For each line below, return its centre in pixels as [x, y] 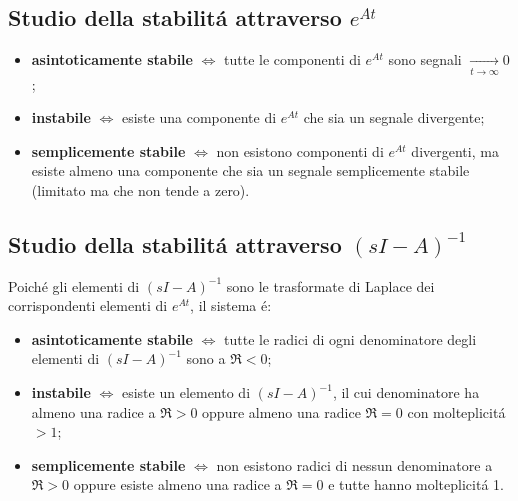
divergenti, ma [455, 150]
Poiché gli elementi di [74, 285]
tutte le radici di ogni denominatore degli [350, 338]
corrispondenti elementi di [88, 305]
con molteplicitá [456, 411]
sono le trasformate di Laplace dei [330, 285]
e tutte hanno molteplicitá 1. [416, 484]
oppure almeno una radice [281, 411]
